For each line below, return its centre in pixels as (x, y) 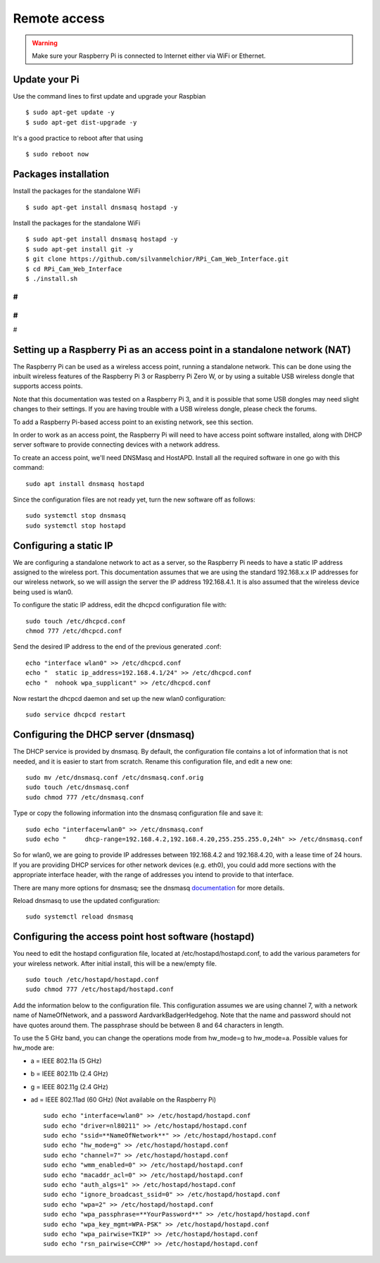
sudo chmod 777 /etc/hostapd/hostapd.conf (100, 989)
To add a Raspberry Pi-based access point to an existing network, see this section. (133, 422)
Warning (45, 43)
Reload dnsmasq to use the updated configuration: (87, 900)
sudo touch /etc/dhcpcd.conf (76, 621)
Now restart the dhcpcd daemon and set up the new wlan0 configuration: (120, 698)
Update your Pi (46, 79)
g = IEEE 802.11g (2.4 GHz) (69, 1087)
